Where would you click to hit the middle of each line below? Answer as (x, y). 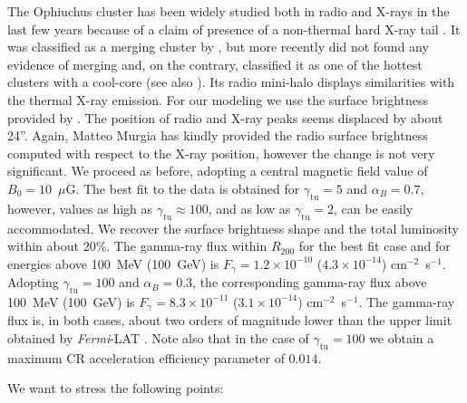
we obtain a (402, 338)
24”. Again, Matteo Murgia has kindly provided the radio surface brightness (218, 135)
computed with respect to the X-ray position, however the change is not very (221, 153)
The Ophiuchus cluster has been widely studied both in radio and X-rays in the (229, 11)
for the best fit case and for (375, 246)
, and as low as (249, 208)
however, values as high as (80, 208)
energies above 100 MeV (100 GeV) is (113, 263)
